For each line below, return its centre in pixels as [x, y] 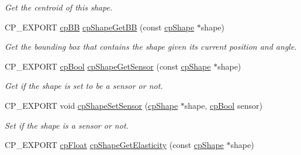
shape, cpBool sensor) [223, 105]
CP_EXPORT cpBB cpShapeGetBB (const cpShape [100, 27]
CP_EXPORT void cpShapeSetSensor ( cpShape [91, 105]
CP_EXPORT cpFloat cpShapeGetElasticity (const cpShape [114, 145]
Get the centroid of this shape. [59, 7]
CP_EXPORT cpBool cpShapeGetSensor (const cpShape [108, 66]
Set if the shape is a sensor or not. [67, 125]
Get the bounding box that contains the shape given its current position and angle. [151, 46]
